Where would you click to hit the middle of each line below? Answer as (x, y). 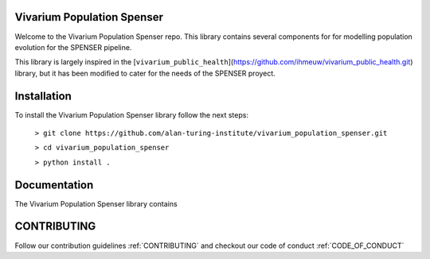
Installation (43, 96)
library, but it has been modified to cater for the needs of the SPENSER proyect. (145, 73)
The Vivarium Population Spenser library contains (96, 203)
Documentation (54, 185)
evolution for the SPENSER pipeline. (73, 47)
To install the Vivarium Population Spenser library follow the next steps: (131, 114)
